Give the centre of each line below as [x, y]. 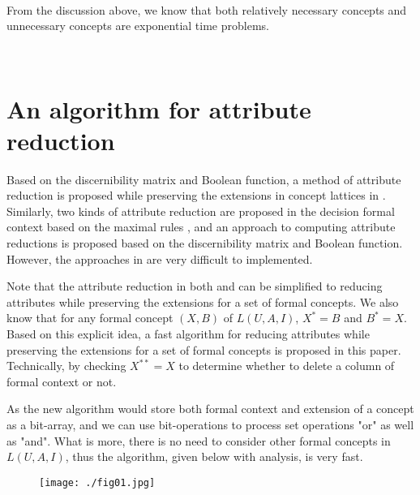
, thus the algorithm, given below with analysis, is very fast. [214, 456]
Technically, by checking [66, 366]
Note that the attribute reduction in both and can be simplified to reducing [195, 286]
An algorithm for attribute [159, 108]
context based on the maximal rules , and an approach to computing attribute [201, 227]
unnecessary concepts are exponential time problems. [138, 26]
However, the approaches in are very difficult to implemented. [160, 258]
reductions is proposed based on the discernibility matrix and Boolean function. [205, 243]
